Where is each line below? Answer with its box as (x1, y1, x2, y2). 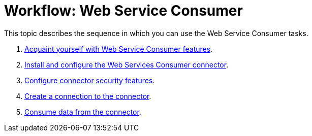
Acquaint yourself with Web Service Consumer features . (24, 44, 213, 53)
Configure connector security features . (24, 76, 155, 85)
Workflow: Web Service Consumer (4, 2, 243, 19)
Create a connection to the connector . (24, 91, 151, 100)
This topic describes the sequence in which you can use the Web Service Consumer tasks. (4, 28, 308, 38)
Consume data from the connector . (24, 107, 141, 116)
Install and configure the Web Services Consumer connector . (24, 60, 229, 69)
